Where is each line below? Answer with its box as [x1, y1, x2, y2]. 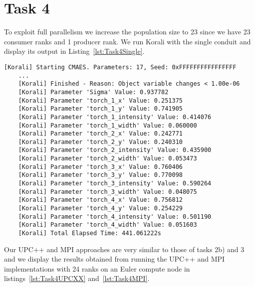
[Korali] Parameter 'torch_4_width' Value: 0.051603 [18, 221, 197, 229]
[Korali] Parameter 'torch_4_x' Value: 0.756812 [18, 196, 183, 204]
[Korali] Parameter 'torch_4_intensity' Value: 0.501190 [18, 213, 212, 220]
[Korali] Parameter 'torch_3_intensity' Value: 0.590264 [18, 180, 212, 187]
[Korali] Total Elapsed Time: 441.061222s [18, 230, 161, 237]
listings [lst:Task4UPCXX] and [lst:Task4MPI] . [4, 273, 150, 284]
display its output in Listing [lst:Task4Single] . [4, 46, 145, 56]
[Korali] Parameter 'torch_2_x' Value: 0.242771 [18, 130, 183, 138]
